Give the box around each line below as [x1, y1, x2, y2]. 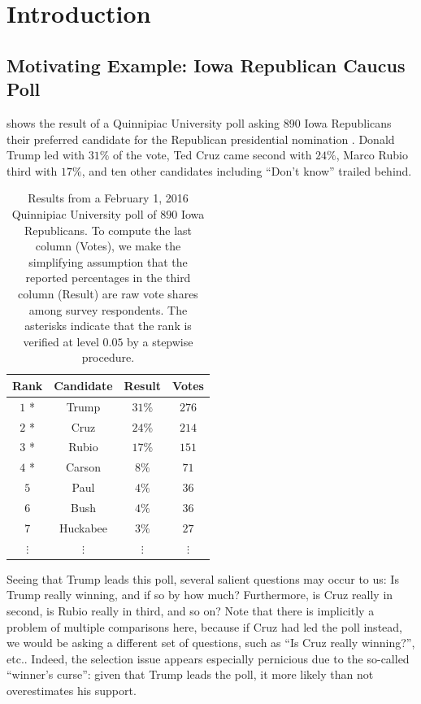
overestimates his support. [7, 681, 137, 698]
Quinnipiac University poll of [11, 205, 157, 222]
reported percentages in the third [25, 269, 191, 286]
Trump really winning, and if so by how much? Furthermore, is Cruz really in [7, 586, 393, 603]
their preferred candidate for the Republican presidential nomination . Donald [7, 130, 395, 147]
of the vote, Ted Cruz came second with [113, 146, 312, 163]
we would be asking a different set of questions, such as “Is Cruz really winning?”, [7, 634, 415, 651]
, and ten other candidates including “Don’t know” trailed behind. [81, 162, 412, 179]
